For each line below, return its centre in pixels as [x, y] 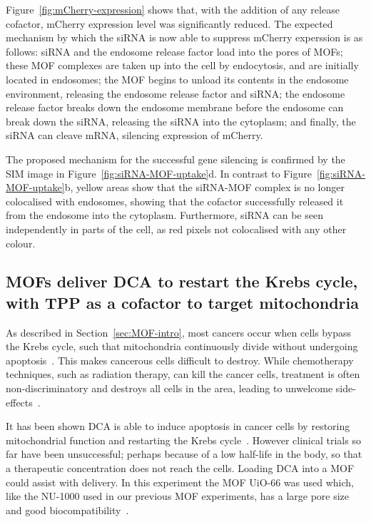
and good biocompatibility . [67, 510]
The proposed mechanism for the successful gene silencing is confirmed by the [176, 159]
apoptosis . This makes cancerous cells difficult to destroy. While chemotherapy [180, 360]
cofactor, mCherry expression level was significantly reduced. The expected [169, 23]
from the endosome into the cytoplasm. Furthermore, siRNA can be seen [164, 215]
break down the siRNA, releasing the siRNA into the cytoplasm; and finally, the [181, 121]
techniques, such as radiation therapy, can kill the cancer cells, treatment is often [183, 374]
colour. [21, 243]
